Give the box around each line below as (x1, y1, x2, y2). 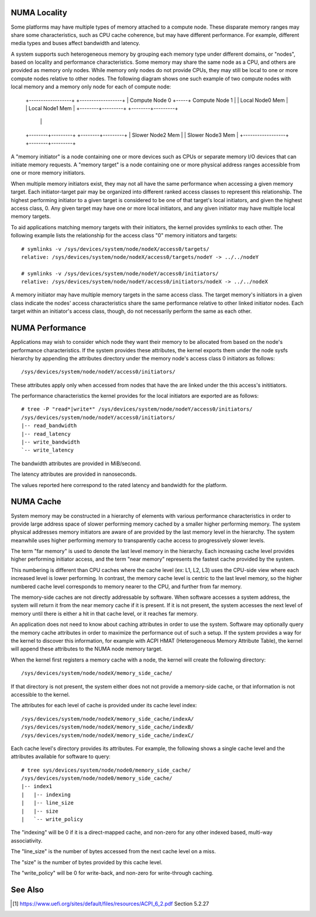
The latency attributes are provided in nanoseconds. (11, 471, 137, 478)
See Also (11, 885, 44, 895)
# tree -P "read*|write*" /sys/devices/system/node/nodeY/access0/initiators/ (21, 406, 253, 413)
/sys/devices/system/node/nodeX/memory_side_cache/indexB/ (21, 724, 194, 731)
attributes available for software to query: (11, 753, 111, 760)
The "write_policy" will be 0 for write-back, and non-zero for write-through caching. (11, 869, 214, 876)
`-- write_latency (21, 447, 74, 454)
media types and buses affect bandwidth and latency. (11, 40, 140, 47)
